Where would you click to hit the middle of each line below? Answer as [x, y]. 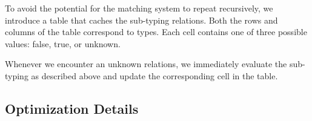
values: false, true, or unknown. [63, 43]
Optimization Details [72, 108]
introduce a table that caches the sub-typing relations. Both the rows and [141, 20]
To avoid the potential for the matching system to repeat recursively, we [139, 8]
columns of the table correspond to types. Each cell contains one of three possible [156, 32]
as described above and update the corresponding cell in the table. [154, 75]
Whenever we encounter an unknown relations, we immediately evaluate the [146, 64]
